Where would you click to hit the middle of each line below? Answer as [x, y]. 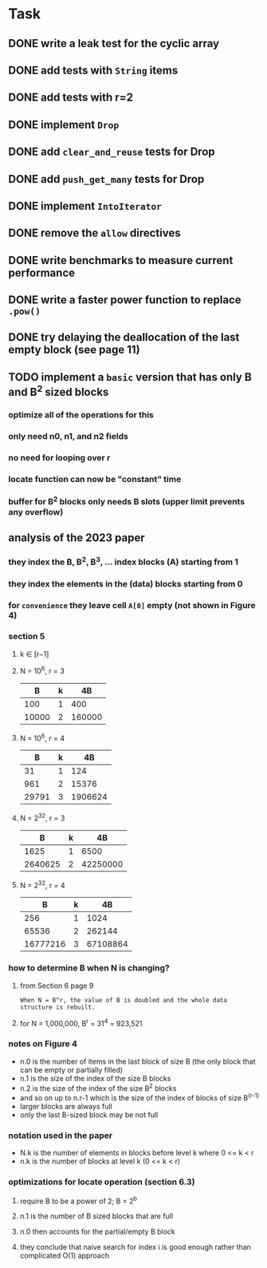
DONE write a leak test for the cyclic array [114, 43]
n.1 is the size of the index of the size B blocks [95, 1078]
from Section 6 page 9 [57, 986]
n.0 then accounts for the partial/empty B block [97, 1232]
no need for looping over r [59, 457]
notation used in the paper [61, 1136]
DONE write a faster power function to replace [125, 300]
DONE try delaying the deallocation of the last [124, 337]
